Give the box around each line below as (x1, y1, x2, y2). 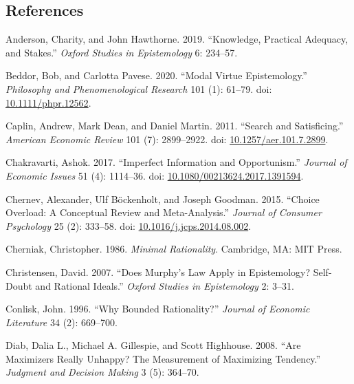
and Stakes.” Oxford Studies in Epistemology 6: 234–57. (5, 45, 238, 59)
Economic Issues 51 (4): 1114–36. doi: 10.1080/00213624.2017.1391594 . (5, 168, 304, 182)
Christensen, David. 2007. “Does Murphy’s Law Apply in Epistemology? (5, 264, 311, 279)
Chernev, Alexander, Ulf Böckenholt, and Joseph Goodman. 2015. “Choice (5, 191, 320, 206)
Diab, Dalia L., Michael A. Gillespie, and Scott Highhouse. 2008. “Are (5, 338, 301, 352)
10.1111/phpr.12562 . (5, 95, 91, 109)
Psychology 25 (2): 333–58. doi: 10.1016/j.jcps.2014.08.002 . (5, 218, 252, 233)
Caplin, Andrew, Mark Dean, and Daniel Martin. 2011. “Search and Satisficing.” (5, 118, 344, 133)
